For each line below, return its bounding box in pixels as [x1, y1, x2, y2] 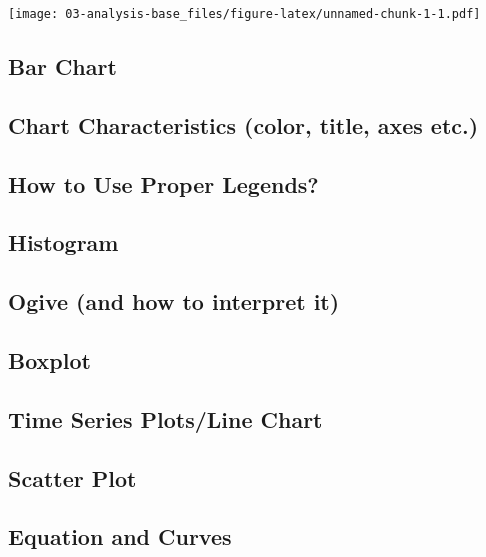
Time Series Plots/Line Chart [8, 403, 323, 434]
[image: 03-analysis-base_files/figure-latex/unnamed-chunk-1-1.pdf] [8, 7, 481, 21]
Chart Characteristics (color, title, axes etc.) [8, 109, 479, 140]
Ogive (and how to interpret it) [8, 286, 340, 317]
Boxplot [8, 344, 91, 375]
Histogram [8, 227, 119, 258]
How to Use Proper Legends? [8, 168, 319, 199]
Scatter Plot [8, 462, 137, 493]
